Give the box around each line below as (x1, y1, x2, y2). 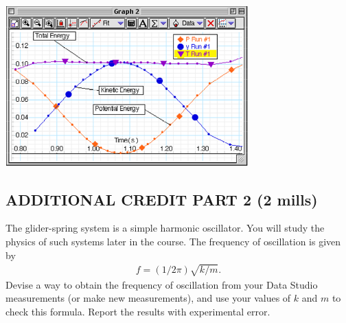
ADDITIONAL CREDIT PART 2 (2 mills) (5, 188, 318, 210)
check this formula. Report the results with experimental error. (5, 304, 270, 319)
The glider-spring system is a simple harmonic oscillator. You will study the (5, 221, 325, 235)
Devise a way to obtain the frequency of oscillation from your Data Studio (5, 277, 318, 291)
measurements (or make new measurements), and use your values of (5, 291, 291, 305)
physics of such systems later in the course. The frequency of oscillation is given (5, 234, 341, 249)
